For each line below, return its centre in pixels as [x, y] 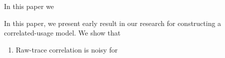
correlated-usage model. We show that [62, 33]
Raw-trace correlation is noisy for [67, 49]
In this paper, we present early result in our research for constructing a [113, 23]
